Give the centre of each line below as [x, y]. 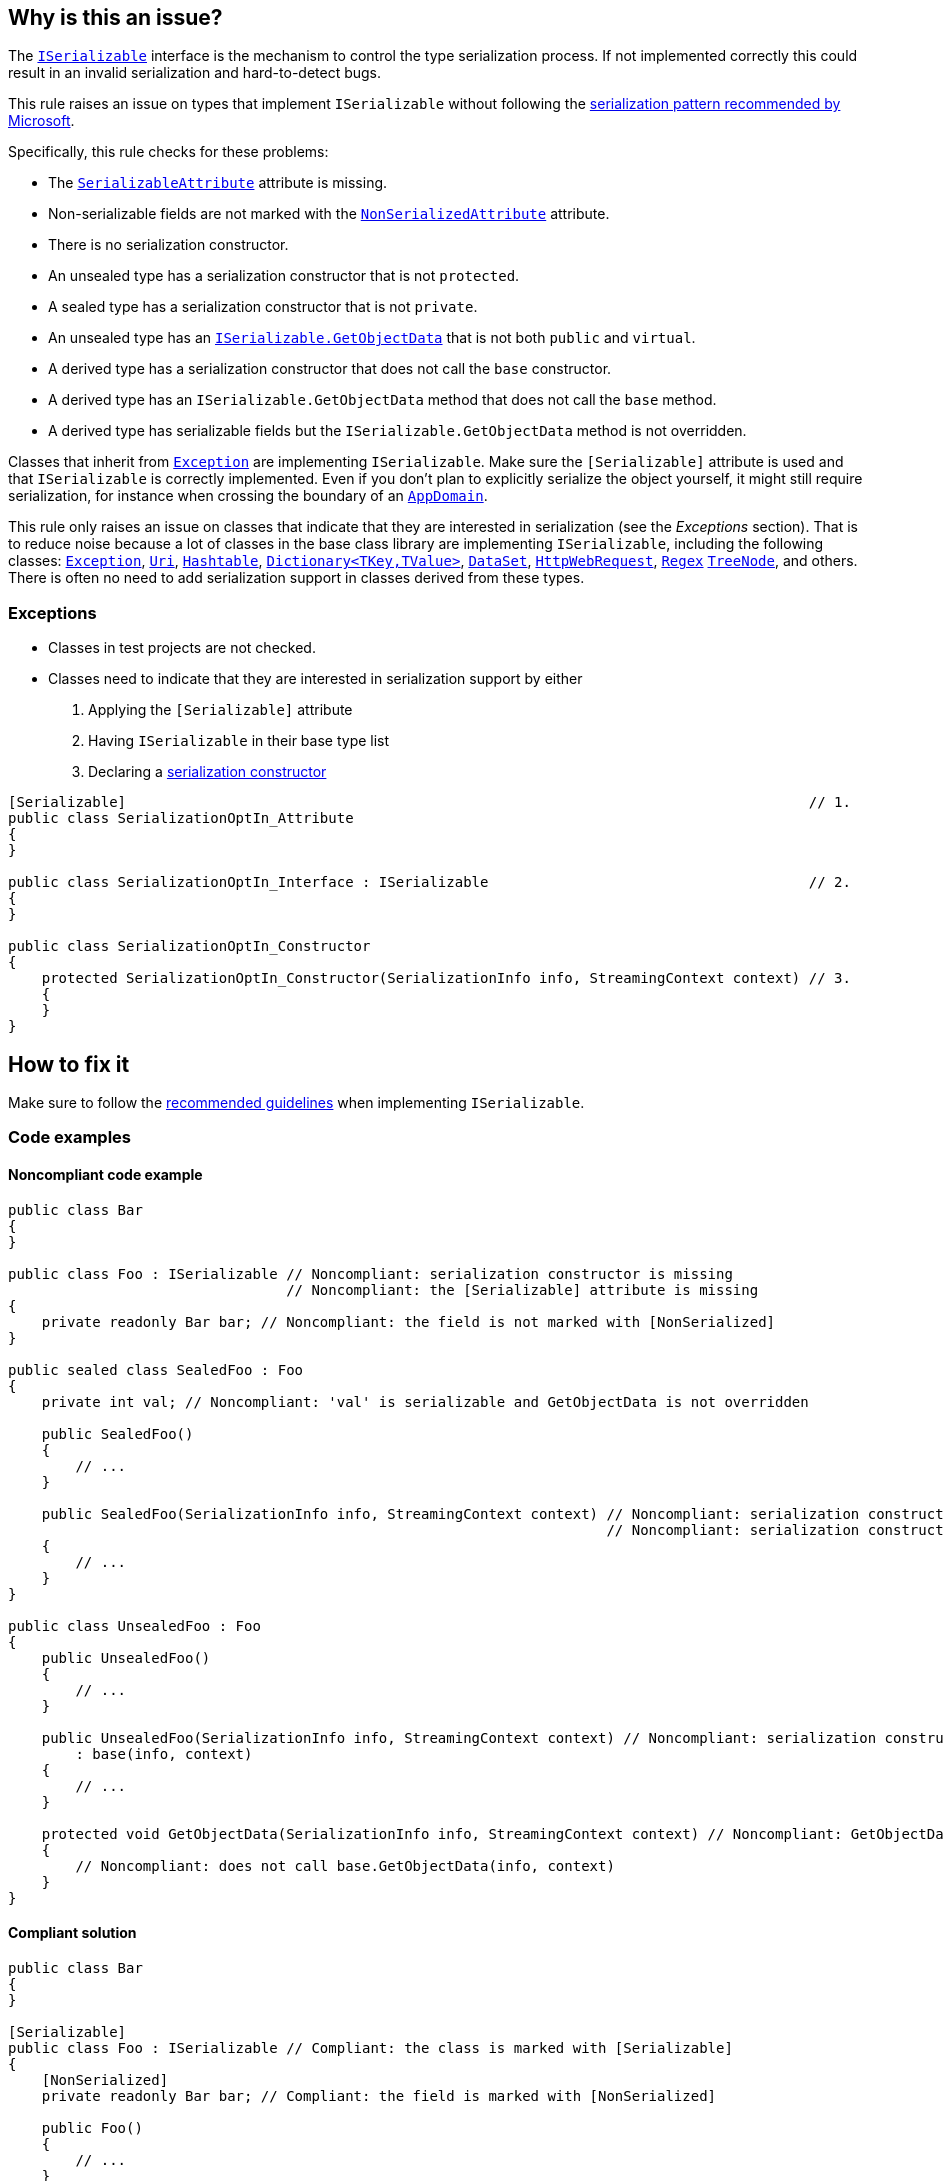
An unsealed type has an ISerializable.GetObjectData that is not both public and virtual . [372, 338]
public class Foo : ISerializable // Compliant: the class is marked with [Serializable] [370, 2047]
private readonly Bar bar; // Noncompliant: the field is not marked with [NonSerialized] [408, 1321]
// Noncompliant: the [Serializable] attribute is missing [522, 1289]
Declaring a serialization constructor [207, 772]
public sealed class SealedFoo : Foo [156, 1369]
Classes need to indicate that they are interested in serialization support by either [315, 679]
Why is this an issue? [115, 17]
